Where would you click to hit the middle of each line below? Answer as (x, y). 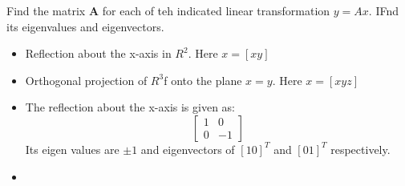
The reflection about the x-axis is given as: (130, 107)
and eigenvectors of (188, 149)
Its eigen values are (72, 149)
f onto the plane (203, 80)
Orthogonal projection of (86, 80)
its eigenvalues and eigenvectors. (85, 26)
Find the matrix (46, 10)
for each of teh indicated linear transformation (216, 10)
